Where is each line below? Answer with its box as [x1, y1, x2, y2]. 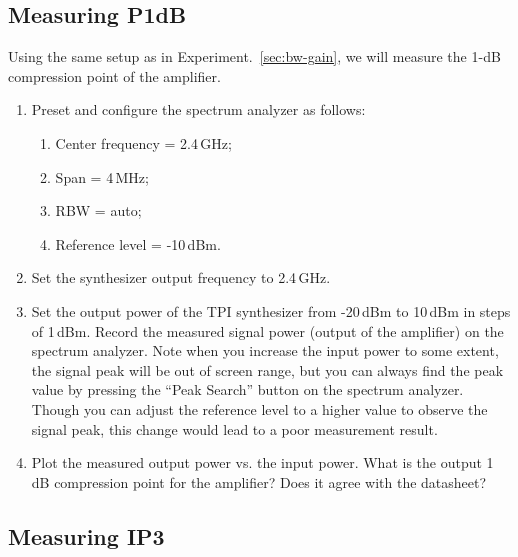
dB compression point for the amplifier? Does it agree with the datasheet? [31, 471, 487, 492]
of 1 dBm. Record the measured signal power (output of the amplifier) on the [31, 320, 504, 341]
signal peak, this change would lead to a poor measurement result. [31, 418, 438, 439]
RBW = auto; [55, 200, 142, 221]
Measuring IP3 [8, 520, 165, 551]
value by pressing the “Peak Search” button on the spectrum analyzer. [31, 379, 464, 400]
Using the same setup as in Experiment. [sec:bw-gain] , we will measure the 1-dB [8, 46, 501, 67]
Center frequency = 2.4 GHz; [55, 132, 232, 153]
